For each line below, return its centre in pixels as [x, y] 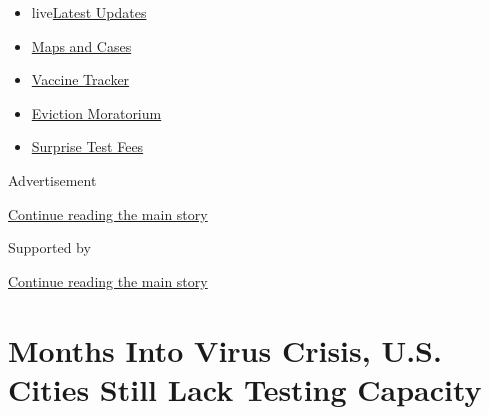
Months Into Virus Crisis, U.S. [225, 349]
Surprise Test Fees [87, 146]
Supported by [49, 247]
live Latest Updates [89, 12]
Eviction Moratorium [96, 112]
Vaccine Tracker [80, 79]
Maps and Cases [81, 45]
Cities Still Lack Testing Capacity [245, 388]
